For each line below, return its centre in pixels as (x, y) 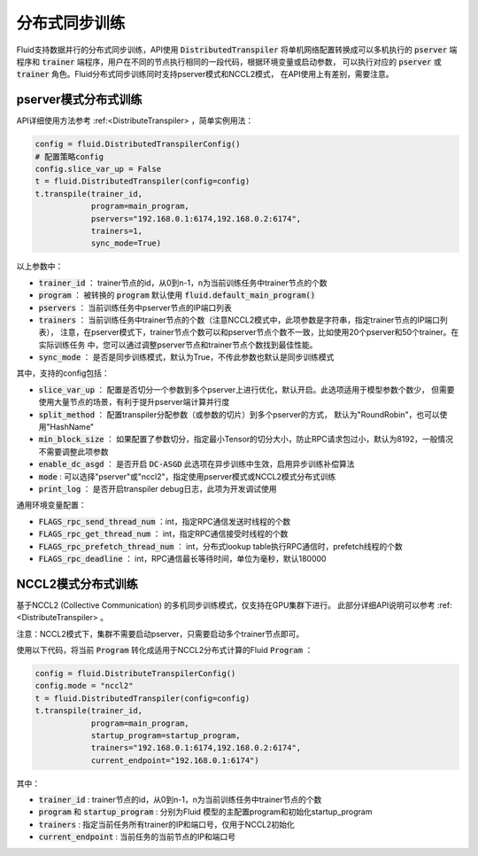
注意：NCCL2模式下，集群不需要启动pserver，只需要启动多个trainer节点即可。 (160, 634)
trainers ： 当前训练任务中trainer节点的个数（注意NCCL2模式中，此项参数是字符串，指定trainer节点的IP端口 (239, 320)
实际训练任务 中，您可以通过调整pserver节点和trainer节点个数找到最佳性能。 (178, 345)
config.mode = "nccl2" (84, 686)
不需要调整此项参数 (73, 451)
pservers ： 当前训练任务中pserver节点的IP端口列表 (135, 307)
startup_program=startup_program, (166, 735)
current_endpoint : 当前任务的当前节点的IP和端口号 (137, 837)
